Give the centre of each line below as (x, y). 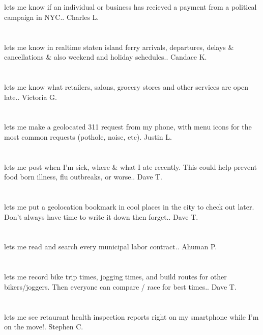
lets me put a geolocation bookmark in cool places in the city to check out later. (129, 207)
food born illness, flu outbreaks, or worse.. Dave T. (83, 177)
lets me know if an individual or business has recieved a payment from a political (130, 7)
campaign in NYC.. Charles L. (52, 17)
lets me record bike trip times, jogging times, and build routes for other (115, 277)
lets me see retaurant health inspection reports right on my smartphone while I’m (131, 316)
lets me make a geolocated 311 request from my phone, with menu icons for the (128, 127)
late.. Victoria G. (31, 97)
